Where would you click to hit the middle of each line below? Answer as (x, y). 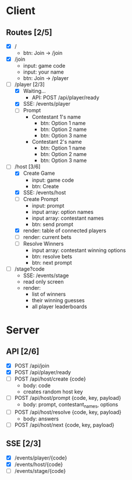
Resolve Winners (43, 243)
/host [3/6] (27, 167)
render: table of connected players (65, 230)
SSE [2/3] (24, 443)
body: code (37, 386)
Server (23, 330)
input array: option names (63, 212)
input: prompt (48, 205)
